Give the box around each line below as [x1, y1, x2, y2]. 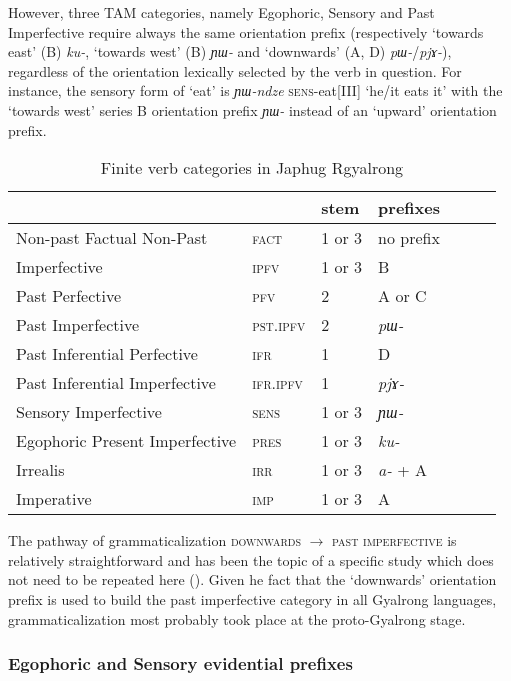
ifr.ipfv [252, 371, 303, 395]
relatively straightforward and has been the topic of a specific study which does [8, 549, 494, 570]
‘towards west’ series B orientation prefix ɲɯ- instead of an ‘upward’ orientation [8, 99, 497, 120]
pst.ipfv [252, 313, 306, 337]
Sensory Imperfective [16, 400, 162, 424]
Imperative [16, 487, 92, 511]
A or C [378, 284, 427, 308]
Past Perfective [16, 284, 122, 308]
